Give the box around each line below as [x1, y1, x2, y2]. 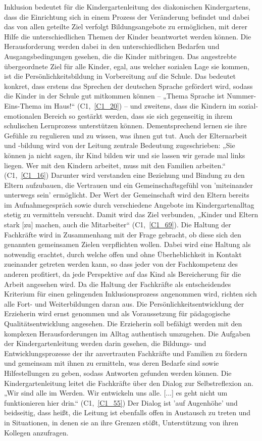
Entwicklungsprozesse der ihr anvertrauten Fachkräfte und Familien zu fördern [4, 348, 247, 358]
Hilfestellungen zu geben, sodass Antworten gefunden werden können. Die [4, 367, 232, 378]
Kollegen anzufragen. [4, 427, 69, 437]
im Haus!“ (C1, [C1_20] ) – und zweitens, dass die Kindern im [43, 100, 237, 111]
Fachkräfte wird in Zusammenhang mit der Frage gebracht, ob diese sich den [4, 229, 241, 239]
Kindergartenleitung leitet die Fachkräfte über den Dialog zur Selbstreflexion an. [4, 377, 253, 388]
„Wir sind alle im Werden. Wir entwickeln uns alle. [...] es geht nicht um [4, 387, 228, 398]
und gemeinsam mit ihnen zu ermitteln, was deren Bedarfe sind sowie [4, 358, 219, 368]
